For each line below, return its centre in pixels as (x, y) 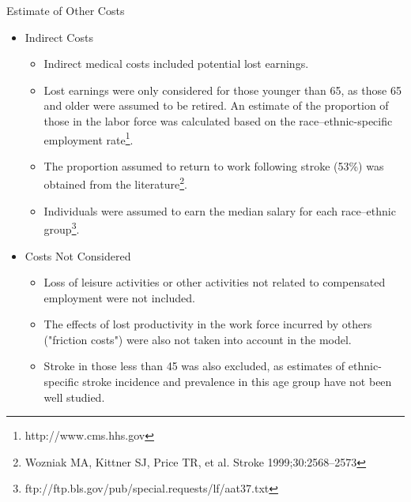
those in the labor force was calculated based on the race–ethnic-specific (218, 120)
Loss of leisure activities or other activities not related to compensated (215, 282)
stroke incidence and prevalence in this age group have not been (237, 382)
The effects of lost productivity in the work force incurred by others (208, 324)
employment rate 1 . (89, 138)
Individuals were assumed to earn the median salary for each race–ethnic (220, 210)
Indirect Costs (59, 37)
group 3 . (62, 228)
